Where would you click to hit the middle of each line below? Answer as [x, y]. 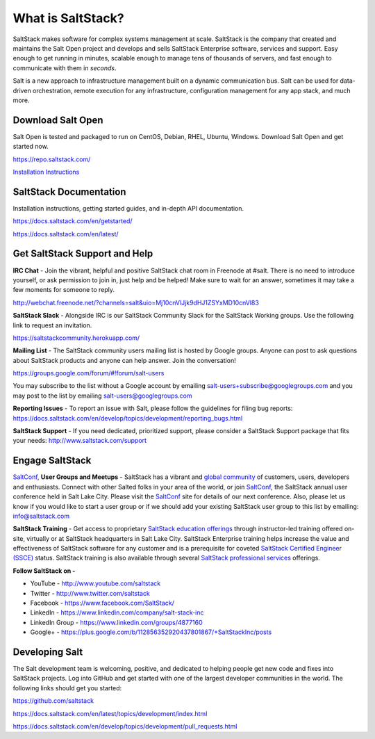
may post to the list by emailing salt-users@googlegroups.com [102, 396]
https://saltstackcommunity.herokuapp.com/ [76, 338]
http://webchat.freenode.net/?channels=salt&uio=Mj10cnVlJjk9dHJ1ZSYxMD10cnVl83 [136, 302]
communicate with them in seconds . [65, 68]
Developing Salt [48, 652]
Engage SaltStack [52, 461]
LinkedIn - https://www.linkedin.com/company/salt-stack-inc [117, 612]
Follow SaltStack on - [44, 571]
